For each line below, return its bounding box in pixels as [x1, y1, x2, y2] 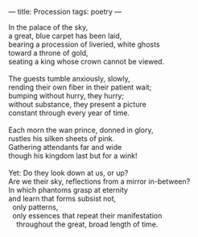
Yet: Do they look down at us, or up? [8, 168, 129, 177]
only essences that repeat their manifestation [11, 211, 163, 220]
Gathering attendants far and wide [8, 143, 122, 152]
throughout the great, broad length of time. [15, 219, 159, 229]
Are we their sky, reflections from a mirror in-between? [8, 177, 191, 186]
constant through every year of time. [8, 108, 130, 118]
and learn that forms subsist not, [8, 193, 117, 203]
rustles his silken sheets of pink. [8, 134, 115, 143]
